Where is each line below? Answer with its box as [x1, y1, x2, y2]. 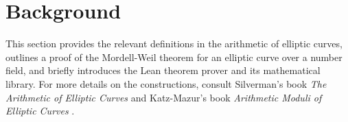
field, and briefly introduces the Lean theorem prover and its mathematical [5, 63, 321, 77]
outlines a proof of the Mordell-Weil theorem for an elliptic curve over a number [5, 49, 343, 64]
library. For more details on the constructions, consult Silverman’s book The [5, 76, 327, 90]
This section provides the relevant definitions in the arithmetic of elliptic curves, [5, 36, 343, 51]
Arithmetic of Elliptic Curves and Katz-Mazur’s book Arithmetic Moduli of [5, 90, 322, 104]
